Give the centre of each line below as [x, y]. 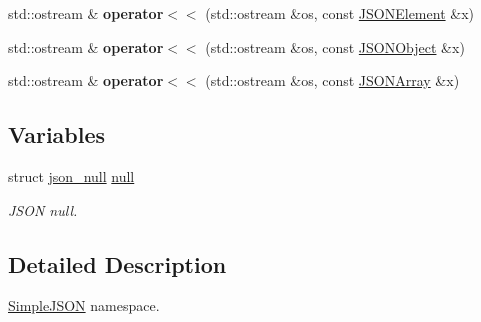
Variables [57, 134]
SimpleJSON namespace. [84, 305]
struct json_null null [71, 175]
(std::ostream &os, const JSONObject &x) [335, 46]
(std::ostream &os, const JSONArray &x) [332, 80]
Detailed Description [117, 263]
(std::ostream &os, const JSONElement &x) [339, 13]
